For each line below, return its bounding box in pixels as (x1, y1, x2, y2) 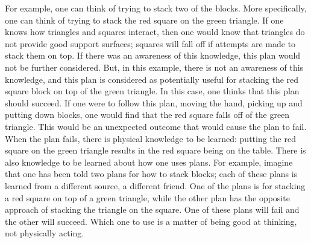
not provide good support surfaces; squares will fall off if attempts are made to (5, 37, 296, 50)
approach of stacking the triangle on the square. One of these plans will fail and (5, 203, 300, 216)
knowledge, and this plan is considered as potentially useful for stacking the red (5, 73, 299, 85)
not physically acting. (5, 227, 84, 239)
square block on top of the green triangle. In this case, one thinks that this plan (5, 85, 300, 97)
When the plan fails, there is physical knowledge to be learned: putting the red (5, 132, 296, 144)
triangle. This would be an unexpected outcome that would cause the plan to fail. (5, 120, 307, 132)
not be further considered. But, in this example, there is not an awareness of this (5, 60, 304, 73)
